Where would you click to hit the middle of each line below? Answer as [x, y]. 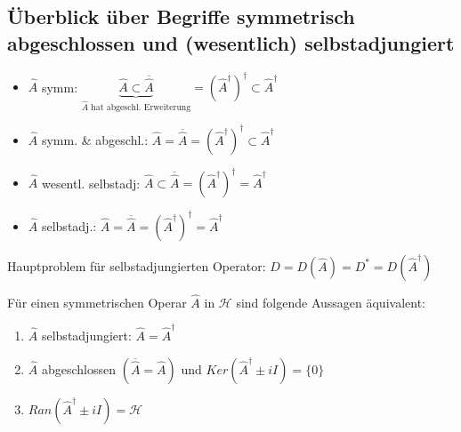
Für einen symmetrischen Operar [97, 302]
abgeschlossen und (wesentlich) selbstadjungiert [231, 42]
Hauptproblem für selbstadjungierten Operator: [137, 265]
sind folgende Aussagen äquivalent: [331, 302]
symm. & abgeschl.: [95, 139]
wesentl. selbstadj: [91, 183]
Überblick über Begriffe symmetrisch [181, 16]
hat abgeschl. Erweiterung [141, 107]
